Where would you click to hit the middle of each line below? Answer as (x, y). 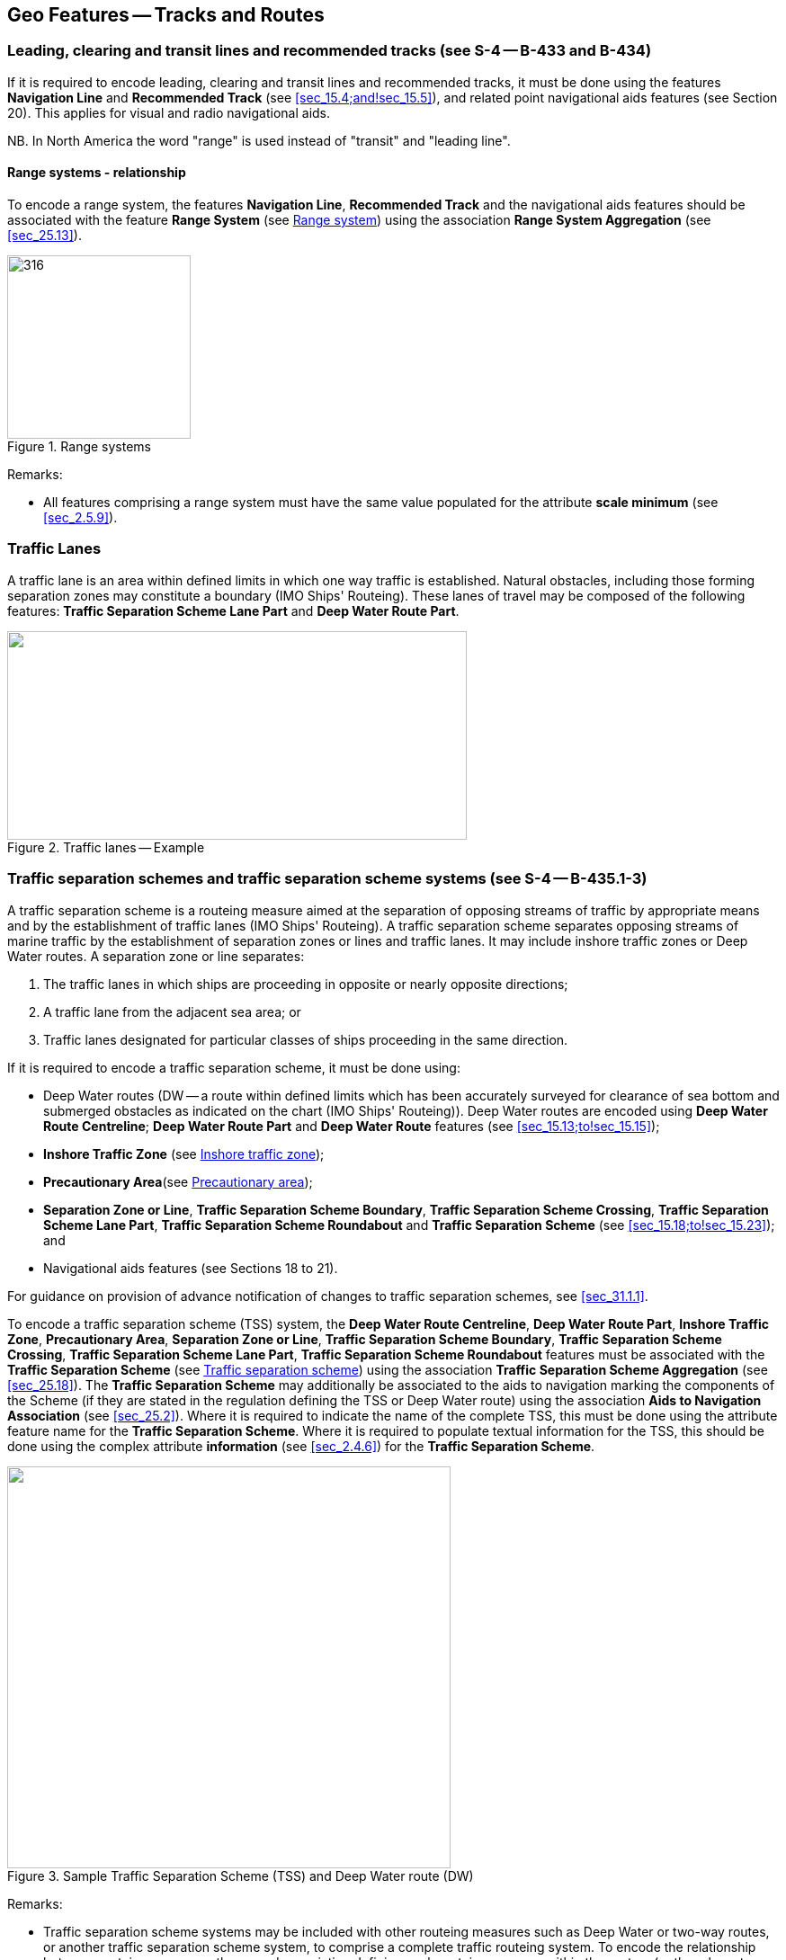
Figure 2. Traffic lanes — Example (106, 847)
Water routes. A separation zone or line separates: (156, 956)
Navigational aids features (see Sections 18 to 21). (191, 1268)
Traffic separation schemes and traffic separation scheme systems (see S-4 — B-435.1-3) (327, 879)
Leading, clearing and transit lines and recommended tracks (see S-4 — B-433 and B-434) (330, 51)
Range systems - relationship (97, 173)
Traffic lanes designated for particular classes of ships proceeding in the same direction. (306, 1039)
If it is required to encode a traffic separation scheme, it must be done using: (234, 1067)
